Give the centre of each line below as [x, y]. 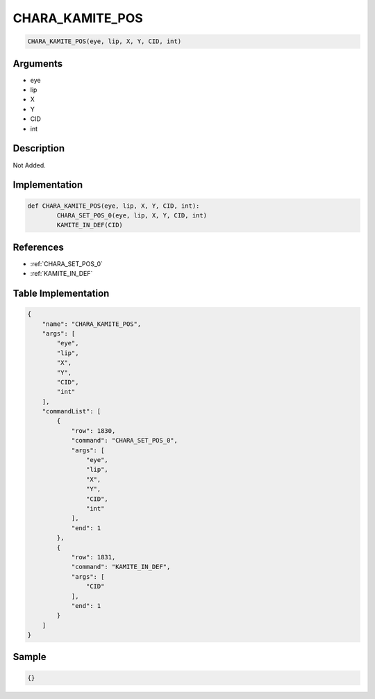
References [38, 247]
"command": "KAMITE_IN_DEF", [121, 567]
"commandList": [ [72, 411]
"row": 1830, [93, 430]
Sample [30, 657]
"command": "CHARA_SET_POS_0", [125, 441]
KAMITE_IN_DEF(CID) [90, 225]
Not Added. [30, 165]
